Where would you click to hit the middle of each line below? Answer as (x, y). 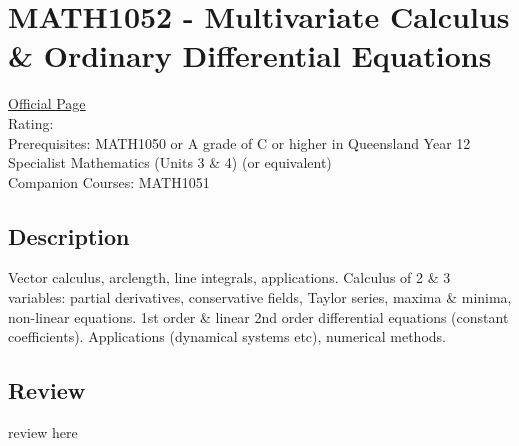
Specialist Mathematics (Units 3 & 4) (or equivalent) (170, 162)
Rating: (31, 122)
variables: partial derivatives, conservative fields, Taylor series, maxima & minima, (260, 297)
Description (69, 235)
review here (43, 432)
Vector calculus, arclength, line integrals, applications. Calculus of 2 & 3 (229, 277)
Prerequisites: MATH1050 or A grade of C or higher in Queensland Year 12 (239, 142)
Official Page (47, 103)
